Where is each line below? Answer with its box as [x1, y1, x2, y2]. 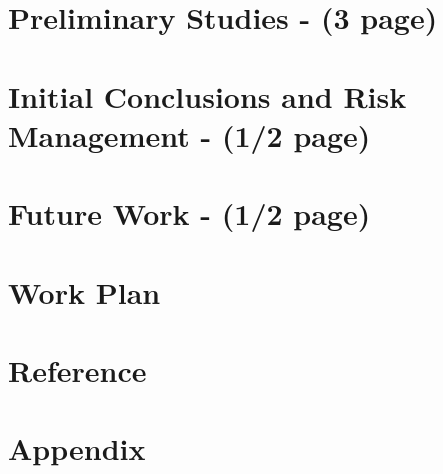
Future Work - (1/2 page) [8, 193, 371, 234]
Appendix [8, 428, 146, 469]
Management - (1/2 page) [8, 114, 371, 155]
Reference [8, 349, 147, 390]
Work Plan [8, 271, 161, 312]
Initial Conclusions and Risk [8, 75, 407, 116]
